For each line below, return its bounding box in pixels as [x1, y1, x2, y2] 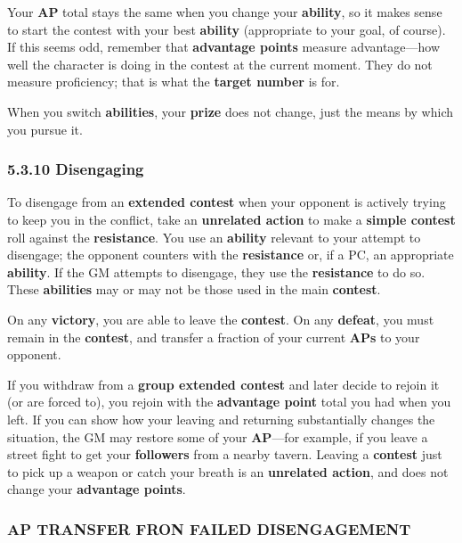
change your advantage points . [7, 480, 186, 498]
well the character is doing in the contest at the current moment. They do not [7, 54, 433, 73]
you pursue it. [7, 119, 83, 138]
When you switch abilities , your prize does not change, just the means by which [7, 102, 454, 120]
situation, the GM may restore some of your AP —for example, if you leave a [7, 427, 428, 446]
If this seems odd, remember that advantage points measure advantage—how [7, 37, 441, 56]
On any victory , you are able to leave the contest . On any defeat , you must [7, 309, 434, 328]
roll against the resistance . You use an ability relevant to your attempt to [7, 227, 421, 246]
